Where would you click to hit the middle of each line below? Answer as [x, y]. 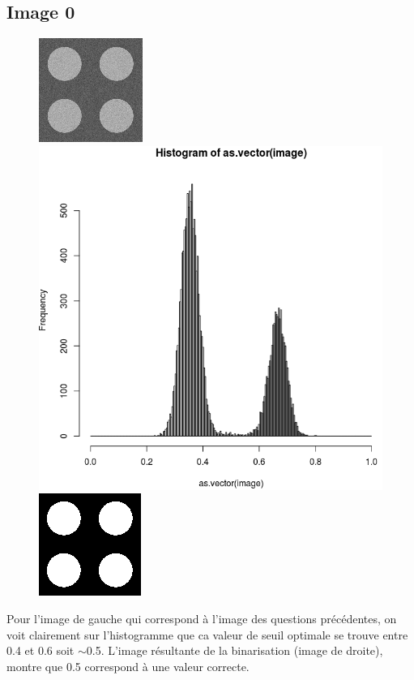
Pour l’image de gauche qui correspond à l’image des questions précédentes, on [202, 618]
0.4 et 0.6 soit [41, 650]
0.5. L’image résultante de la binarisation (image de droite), [235, 650]
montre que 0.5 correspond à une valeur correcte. [128, 666]
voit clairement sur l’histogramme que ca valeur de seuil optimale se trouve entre [207, 634]
